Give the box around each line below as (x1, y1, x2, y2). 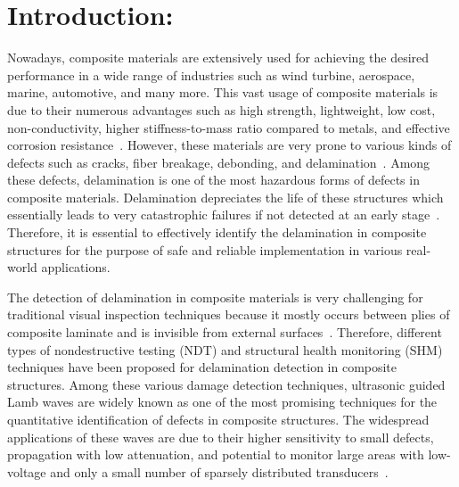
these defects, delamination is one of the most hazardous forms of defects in (7, 170, 420, 189)
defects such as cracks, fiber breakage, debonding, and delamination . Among (7, 153, 430, 171)
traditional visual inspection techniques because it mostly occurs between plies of (7, 305, 450, 324)
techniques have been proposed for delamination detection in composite (7, 358, 398, 376)
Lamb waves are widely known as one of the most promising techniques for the (7, 392, 438, 411)
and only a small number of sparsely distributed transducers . (50, 462, 389, 481)
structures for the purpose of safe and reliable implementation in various (7, 240, 403, 259)
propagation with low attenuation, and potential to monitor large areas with (7, 445, 424, 464)
